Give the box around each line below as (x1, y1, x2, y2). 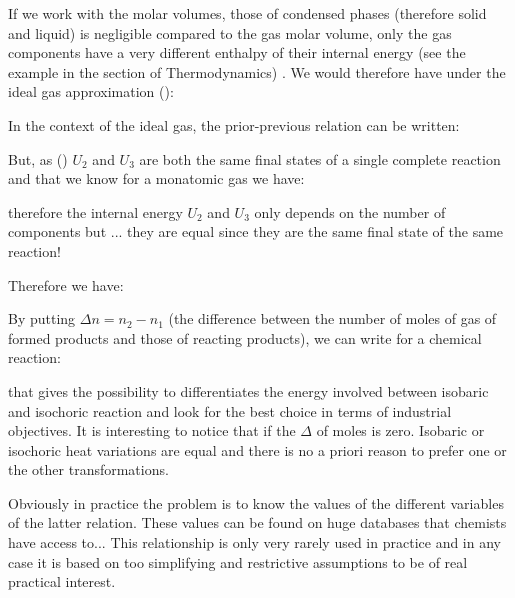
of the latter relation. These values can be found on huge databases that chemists (8, 512, 507, 533)
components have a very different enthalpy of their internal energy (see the (8, 42, 466, 63)
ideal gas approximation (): (8, 81, 174, 102)
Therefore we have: (8, 274, 124, 295)
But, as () (8, 148, 68, 169)
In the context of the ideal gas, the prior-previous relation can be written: (8, 114, 460, 135)
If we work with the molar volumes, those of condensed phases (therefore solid (8, 3, 487, 23)
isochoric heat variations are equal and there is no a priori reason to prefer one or (8, 439, 507, 460)
